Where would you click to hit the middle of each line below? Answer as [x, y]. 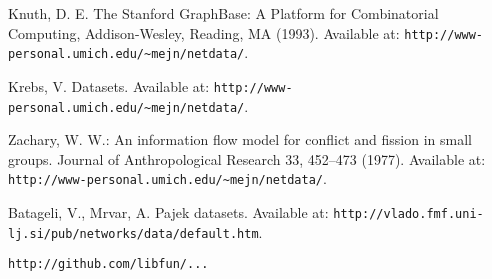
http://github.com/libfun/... [108, 264]
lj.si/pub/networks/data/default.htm [133, 233]
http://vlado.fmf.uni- [408, 214]
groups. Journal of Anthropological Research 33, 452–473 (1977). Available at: [247, 158]
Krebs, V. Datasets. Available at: [109, 85]
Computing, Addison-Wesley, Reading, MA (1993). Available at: [204, 32]
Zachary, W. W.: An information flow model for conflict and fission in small [240, 139]
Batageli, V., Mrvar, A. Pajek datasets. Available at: [168, 212]
